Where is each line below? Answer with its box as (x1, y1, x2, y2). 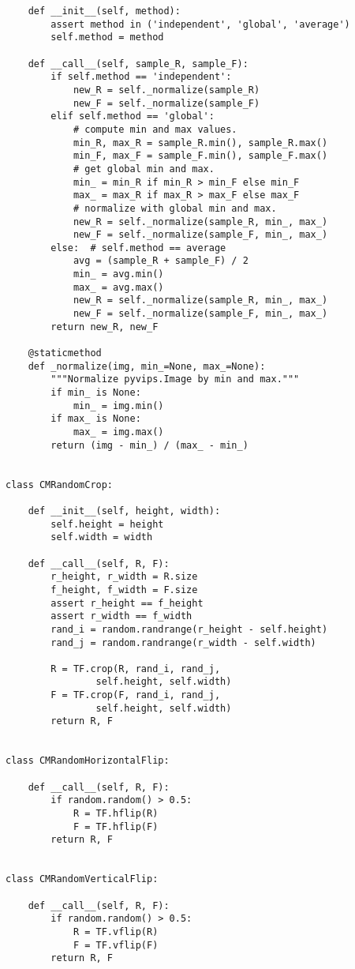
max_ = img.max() (73, 426, 164, 438)
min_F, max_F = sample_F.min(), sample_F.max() (73, 150, 328, 162)
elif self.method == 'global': (50, 111, 215, 122)
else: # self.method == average (50, 242, 226, 254)
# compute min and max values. (73, 123, 237, 135)
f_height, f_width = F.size (50, 584, 198, 595)
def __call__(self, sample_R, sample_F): (28, 58, 248, 69)
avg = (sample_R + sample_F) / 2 (73, 255, 248, 267)
